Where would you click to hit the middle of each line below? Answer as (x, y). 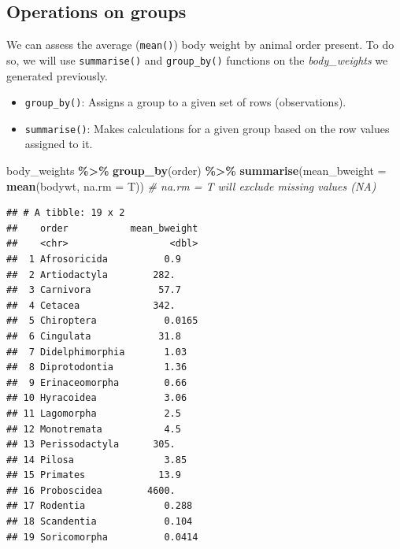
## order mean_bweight (102, 228)
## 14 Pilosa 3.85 (97, 460)
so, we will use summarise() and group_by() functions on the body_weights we (197, 59)
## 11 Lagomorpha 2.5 (94, 413)
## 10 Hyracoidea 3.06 (97, 398)
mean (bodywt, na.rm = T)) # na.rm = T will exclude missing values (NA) (191, 185)
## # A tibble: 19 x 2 (66, 213)
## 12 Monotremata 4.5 (94, 429)
